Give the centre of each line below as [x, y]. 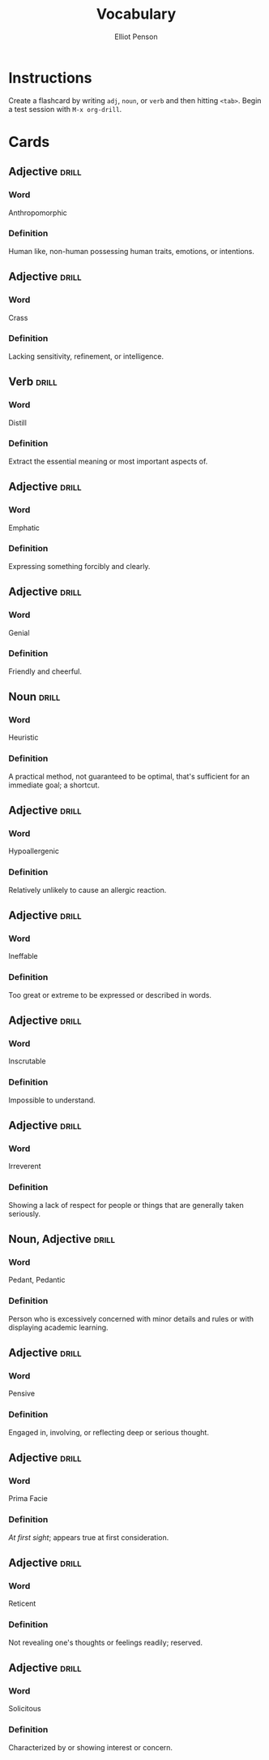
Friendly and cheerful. [45, 671]
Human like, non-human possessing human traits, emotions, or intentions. [132, 251]
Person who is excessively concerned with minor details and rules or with [131, 1318]
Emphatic [24, 528]
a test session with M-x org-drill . [65, 109]
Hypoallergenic [34, 851]
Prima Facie [28, 1499]
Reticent [22, 1603]
